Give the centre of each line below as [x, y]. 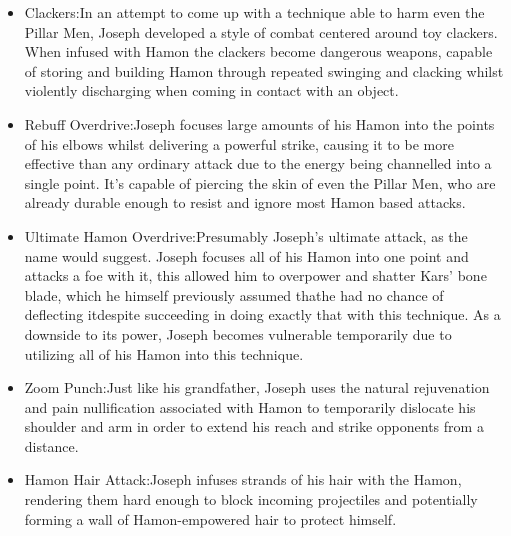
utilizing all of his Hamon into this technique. [164, 353]
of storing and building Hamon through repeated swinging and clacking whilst [264, 70]
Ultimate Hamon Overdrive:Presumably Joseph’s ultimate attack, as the [246, 235]
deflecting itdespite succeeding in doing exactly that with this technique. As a [262, 314]
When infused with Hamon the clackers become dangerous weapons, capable [258, 51]
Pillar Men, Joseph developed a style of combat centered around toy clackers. [261, 31]
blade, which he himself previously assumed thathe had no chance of [234, 294]
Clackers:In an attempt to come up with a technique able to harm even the [254, 12]
